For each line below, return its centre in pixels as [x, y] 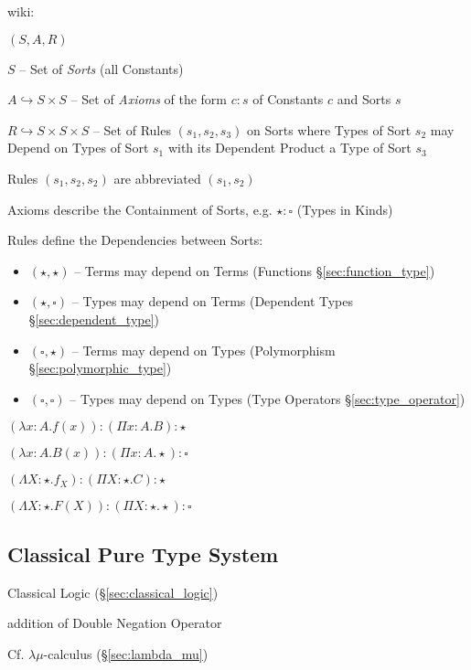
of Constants [288, 99]
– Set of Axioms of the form [149, 99]
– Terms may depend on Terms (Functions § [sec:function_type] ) [255, 270]
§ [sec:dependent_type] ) [94, 319]
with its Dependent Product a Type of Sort [289, 148]
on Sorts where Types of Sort [329, 129]
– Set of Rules [132, 129]
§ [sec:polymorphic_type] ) [100, 368]
